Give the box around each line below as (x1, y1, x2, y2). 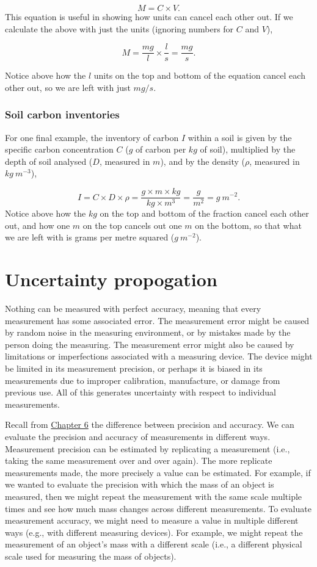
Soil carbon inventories (5, 107, 120, 122)
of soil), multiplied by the (200, 143, 296, 156)
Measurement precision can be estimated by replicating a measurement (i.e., (5, 442, 290, 455)
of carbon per (136, 143, 186, 156)
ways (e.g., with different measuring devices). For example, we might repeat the (5, 525, 303, 538)
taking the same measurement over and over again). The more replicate (5, 454, 272, 467)
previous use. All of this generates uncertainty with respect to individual (5, 386, 276, 399)
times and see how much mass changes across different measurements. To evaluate (5, 502, 312, 515)
